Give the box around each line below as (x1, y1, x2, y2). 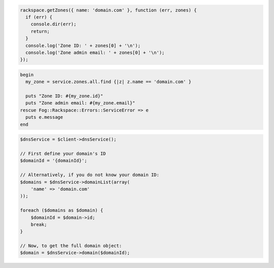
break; (30, 221, 47, 227)
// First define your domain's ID (20, 151, 106, 157)
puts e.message (25, 114, 63, 120)
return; (30, 28, 50, 34)
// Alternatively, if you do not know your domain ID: (20, 172, 159, 178)
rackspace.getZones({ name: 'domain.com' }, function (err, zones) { (20, 7, 197, 13)
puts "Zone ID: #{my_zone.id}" (25, 93, 104, 99)
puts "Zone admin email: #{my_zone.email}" (25, 100, 135, 106)
